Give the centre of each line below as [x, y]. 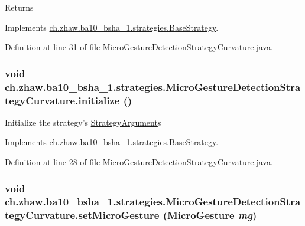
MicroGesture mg [210, 215]
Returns [19, 7]
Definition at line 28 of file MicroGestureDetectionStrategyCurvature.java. [139, 162]
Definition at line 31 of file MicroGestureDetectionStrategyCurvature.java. [139, 47]
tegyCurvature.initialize [62, 100]
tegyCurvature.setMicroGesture [82, 215]
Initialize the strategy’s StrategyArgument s [83, 122]
